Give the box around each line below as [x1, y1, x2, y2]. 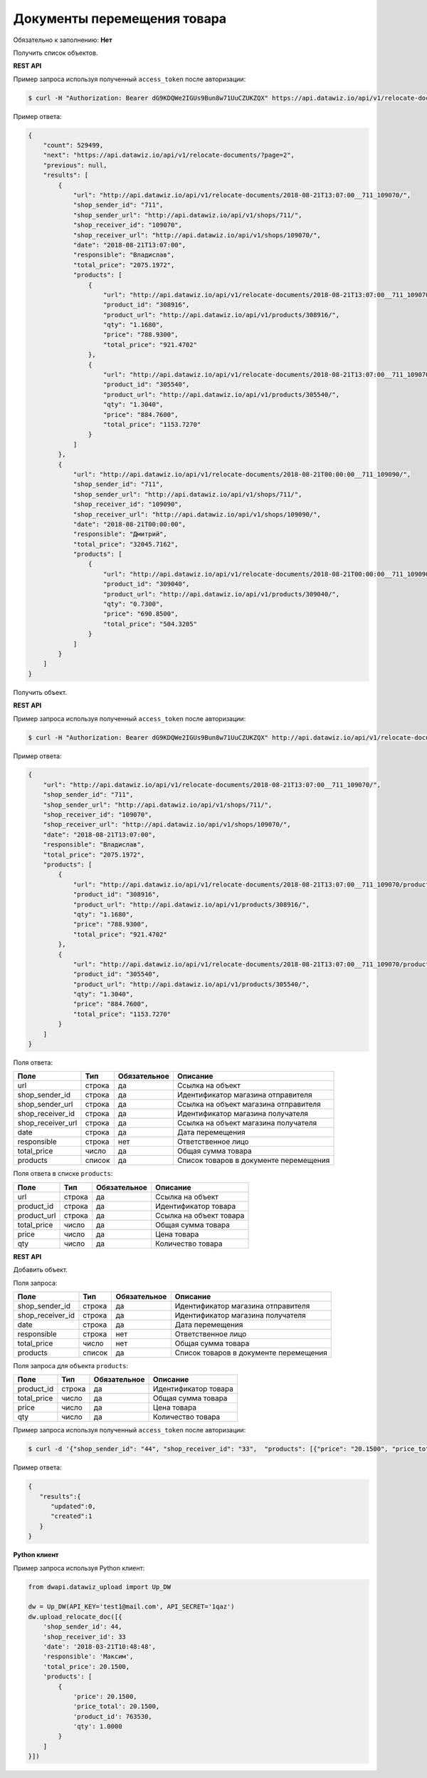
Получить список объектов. [13, 48, 98, 57]
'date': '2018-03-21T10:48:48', [43, 1643, 157, 1650]
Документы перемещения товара [13, 11, 227, 26]
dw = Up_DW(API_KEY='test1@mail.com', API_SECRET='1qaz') [28, 1603, 235, 1611]
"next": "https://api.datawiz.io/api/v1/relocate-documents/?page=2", [43, 151, 295, 160]
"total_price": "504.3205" [103, 620, 197, 628]
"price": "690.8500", [103, 610, 179, 618]
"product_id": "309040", [103, 580, 190, 588]
